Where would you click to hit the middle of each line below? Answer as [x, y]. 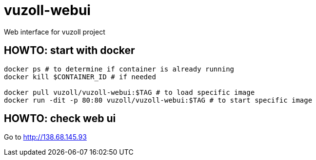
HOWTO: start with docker [69, 51]
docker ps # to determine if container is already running [119, 69]
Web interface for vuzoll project [55, 32]
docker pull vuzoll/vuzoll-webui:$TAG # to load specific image [129, 92]
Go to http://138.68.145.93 [45, 137]
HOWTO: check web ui [60, 119]
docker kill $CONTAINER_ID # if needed [80, 77]
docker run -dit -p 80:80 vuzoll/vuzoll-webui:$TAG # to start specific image [158, 100]
